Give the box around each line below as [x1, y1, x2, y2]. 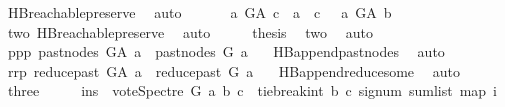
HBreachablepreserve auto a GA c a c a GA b [7, 2, 392, 22]
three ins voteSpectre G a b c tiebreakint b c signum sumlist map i [7, 80, 497, 101]
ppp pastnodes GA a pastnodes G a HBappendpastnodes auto [7, 41, 445, 62]
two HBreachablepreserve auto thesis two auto [7, 21, 373, 42]
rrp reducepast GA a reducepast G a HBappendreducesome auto [7, 60, 460, 81]
